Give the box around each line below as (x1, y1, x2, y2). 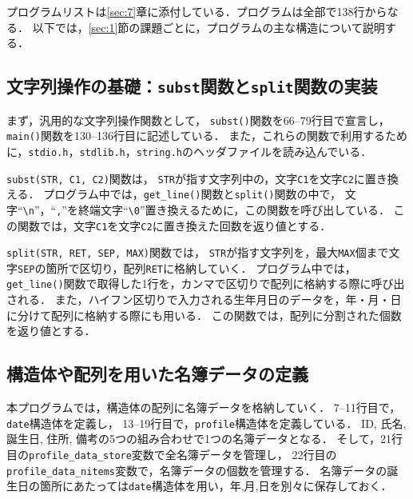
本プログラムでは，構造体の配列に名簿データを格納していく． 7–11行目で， (6, 399, 401, 416)
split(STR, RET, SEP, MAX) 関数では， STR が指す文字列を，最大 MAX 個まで (6, 244, 389, 261)
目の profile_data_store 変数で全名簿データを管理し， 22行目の (6, 445, 337, 462)
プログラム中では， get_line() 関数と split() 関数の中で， (43, 186, 341, 202)
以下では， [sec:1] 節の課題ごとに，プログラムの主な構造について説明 (32, 18, 385, 35)
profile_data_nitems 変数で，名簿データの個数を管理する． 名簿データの (6, 461, 387, 478)
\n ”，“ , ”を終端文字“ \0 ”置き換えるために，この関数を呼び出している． (22, 201, 390, 218)
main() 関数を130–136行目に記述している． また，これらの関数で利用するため (6, 127, 407, 144)
